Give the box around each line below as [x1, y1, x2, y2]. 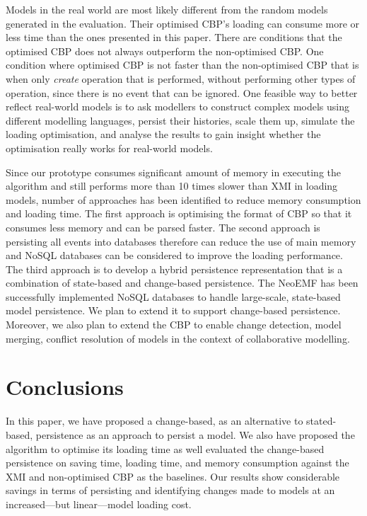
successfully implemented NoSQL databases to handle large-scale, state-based [6, 289, 341, 304]
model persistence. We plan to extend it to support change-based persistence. [6, 303, 341, 318]
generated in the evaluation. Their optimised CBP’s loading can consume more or [6, 16, 360, 30]
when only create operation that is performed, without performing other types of [6, 71, 356, 86]
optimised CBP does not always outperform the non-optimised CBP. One [6, 43, 324, 58]
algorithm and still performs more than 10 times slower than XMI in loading [6, 178, 338, 193]
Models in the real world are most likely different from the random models [6, 2, 328, 16]
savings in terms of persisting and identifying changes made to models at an [6, 483, 335, 498]
